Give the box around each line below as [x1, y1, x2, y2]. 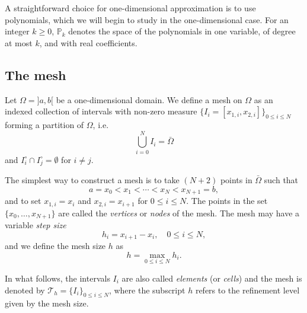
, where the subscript [108, 283, 186, 296]
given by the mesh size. [5, 297, 89, 309]
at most [5, 36, 33, 49]
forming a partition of [5, 118, 84, 130]
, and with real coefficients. [39, 36, 137, 49]
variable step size [5, 219, 66, 231]
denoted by [5, 283, 45, 296]
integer [5, 25, 30, 37]
